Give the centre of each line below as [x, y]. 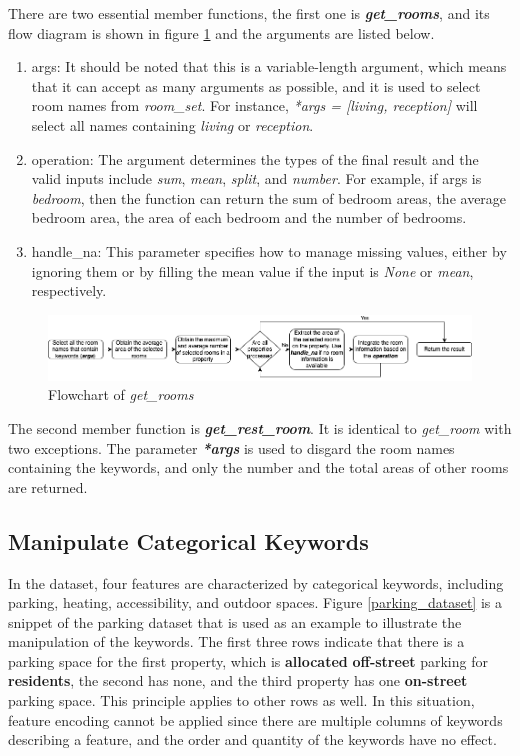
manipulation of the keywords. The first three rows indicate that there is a [236, 641]
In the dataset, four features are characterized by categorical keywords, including [256, 582]
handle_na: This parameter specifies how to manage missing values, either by [269, 250]
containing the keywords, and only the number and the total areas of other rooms [258, 467]
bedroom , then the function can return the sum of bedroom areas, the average [269, 197]
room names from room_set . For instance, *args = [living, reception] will [254, 105]
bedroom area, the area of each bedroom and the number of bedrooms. [249, 217]
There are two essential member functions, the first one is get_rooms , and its [249, 13]
